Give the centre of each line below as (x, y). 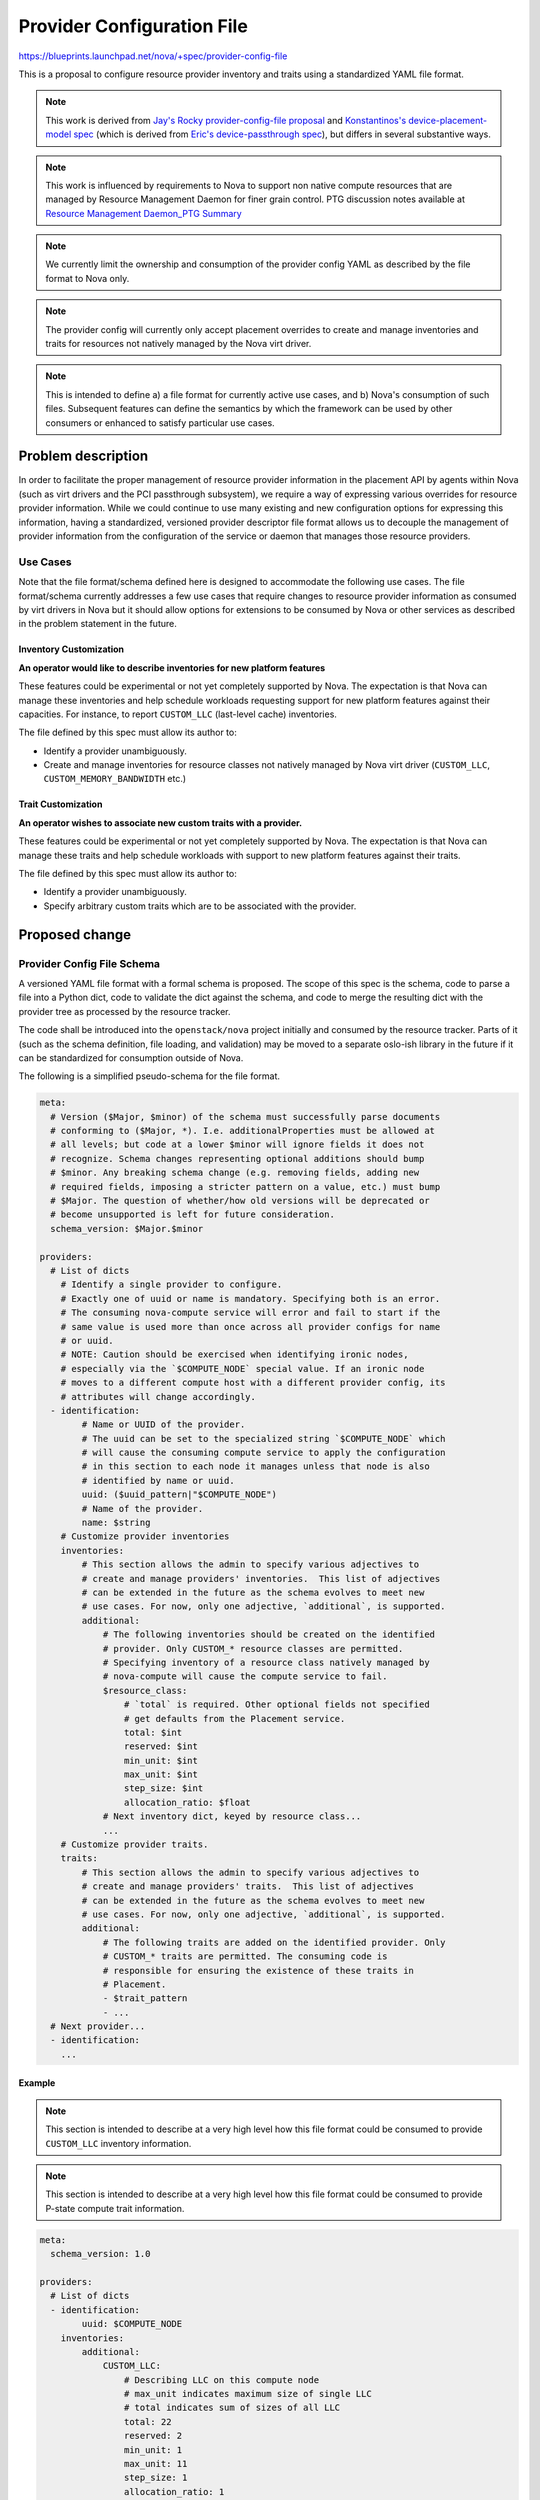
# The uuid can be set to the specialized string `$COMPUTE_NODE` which (263, 1438)
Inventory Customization (71, 649)
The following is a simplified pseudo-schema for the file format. (149, 1076)
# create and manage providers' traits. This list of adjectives (248, 1886)
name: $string (116, 1523)
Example (37, 2083)
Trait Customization (60, 804)
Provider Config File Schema (89, 963)
